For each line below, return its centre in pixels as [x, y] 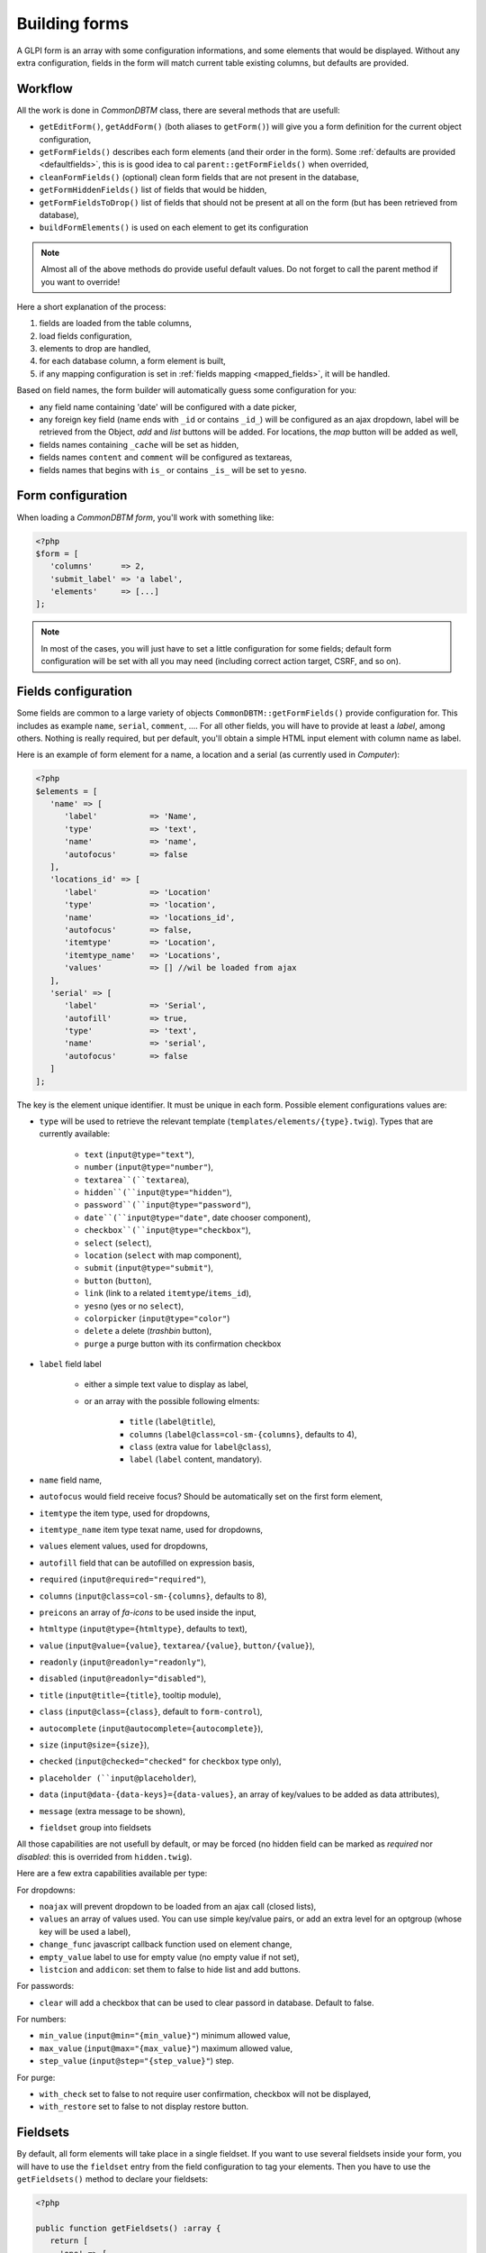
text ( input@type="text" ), [139, 1154]
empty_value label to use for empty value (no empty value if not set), [169, 1957]
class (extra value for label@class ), [200, 1447]
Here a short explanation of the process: [91, 306]
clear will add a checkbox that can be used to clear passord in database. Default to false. [207, 2002]
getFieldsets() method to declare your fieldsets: [112, 2179]
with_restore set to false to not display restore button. [144, 2107]
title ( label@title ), [172, 1422]
